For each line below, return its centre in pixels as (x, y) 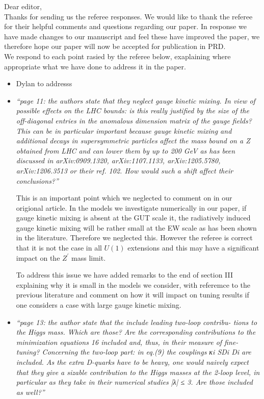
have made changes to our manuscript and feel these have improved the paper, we (132, 36)
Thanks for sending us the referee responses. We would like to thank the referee (128, 16)
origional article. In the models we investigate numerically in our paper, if (131, 207)
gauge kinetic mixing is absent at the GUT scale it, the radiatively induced (133, 218)
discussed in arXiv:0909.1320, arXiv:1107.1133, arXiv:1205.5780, (118, 160)
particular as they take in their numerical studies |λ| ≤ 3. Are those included (134, 382)
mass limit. (89, 257)
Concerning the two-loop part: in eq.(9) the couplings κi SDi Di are (147, 352)
